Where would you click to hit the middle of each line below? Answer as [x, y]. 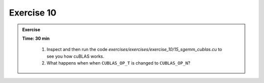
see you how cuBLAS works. [76, 56]
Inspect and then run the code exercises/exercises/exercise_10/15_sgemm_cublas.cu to [134, 50]
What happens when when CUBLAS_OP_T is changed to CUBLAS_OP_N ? [119, 63]
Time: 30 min [36, 38]
